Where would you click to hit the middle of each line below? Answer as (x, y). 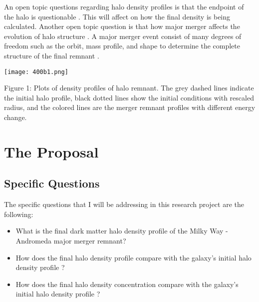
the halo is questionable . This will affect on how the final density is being (117, 16)
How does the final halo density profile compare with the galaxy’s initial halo (133, 257)
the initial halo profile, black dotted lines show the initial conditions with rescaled (129, 97)
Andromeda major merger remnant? (71, 240)
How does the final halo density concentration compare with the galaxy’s (127, 284)
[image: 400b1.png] (36, 72)
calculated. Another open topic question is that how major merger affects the (122, 26)
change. (15, 117)
